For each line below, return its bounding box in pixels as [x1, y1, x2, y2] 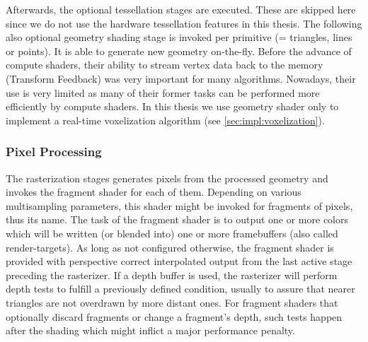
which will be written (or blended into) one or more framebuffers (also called [6, 225, 338, 240]
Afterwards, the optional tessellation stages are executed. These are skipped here [6, 2, 356, 16]
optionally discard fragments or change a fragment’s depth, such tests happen [6, 309, 343, 324]
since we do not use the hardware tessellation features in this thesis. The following [6, 16, 362, 30]
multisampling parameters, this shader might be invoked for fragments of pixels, [6, 198, 353, 213]
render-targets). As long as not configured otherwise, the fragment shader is [6, 240, 334, 254]
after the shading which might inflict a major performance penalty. [6, 323, 295, 338]
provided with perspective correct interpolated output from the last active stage [6, 254, 352, 269]
